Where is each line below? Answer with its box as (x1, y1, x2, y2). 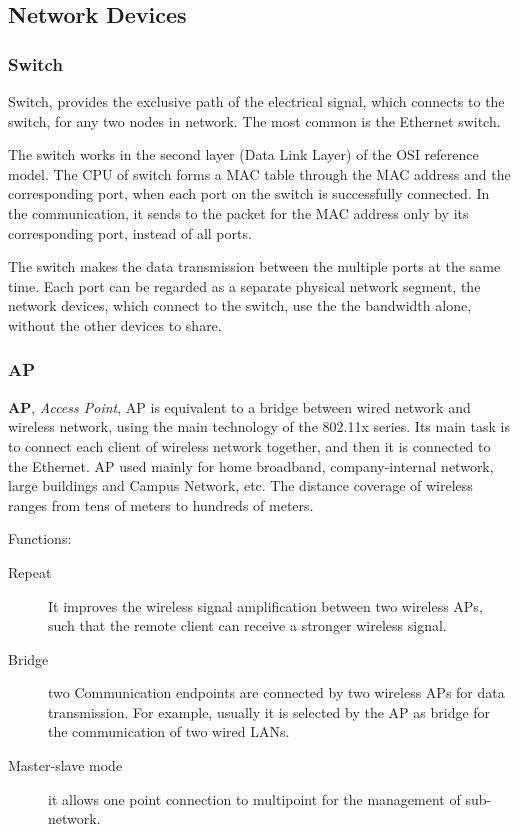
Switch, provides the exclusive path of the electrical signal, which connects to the (8, 91, 505, 111)
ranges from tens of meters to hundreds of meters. (8, 494, 314, 515)
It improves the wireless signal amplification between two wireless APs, (48, 595, 483, 616)
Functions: (8, 528, 72, 549)
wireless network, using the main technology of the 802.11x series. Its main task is (8, 416, 510, 437)
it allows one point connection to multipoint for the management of (48, 788, 461, 809)
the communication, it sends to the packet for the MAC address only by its (8, 202, 469, 223)
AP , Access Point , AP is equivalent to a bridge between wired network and (8, 396, 471, 417)
